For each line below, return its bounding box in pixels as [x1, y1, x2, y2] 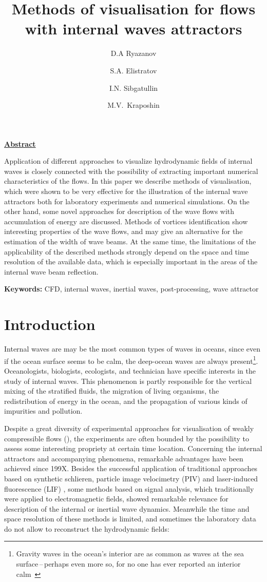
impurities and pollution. [4, 405, 83, 416]
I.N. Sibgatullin [109, 82, 158, 93]
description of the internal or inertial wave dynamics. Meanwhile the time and [4, 503, 250, 514]
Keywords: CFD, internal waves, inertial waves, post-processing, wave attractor [4, 283, 259, 294]
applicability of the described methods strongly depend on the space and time [4, 246, 249, 257]
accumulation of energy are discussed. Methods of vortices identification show [4, 216, 248, 226]
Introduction [4, 314, 96, 335]
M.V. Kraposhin [107, 100, 160, 110]
